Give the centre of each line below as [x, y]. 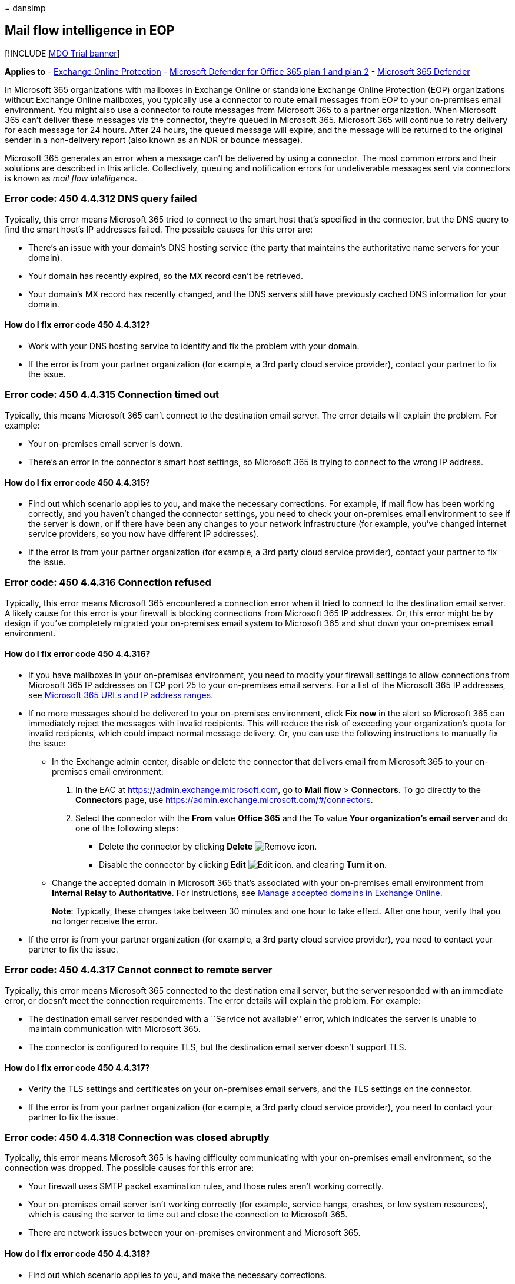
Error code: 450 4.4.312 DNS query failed [101, 199]
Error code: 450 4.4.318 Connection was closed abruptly [137, 1138]
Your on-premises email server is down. [105, 443]
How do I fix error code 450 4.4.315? [77, 483]
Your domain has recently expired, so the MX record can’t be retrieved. [166, 276]
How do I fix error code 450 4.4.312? [78, 325]
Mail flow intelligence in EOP [90, 31]
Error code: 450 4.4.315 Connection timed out [112, 395]
